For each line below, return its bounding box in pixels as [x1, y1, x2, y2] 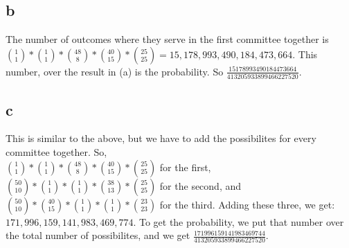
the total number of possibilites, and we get [6, 228, 190, 242]
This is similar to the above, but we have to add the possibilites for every [6, 131, 316, 145]
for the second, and [159, 178, 242, 193]
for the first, [159, 159, 211, 174]
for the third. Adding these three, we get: [159, 197, 335, 211]
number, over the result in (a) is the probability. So [6, 64, 224, 78]
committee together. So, [6, 144, 107, 159]
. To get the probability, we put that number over [133, 214, 344, 229]
